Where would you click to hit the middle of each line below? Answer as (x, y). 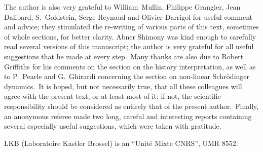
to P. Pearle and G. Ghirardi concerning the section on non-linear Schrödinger (127, 76)
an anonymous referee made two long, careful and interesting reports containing (128, 116)
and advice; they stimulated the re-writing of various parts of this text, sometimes (131, 27)
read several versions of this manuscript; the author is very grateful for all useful (129, 46)
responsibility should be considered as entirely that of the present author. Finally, (131, 106)
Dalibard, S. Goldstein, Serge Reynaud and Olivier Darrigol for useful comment (128, 16)
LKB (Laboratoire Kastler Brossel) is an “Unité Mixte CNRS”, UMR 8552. (121, 143)
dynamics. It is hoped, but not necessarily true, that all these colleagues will (123, 86)
